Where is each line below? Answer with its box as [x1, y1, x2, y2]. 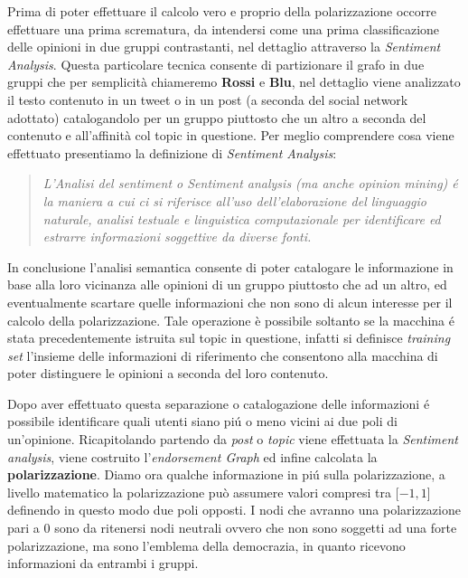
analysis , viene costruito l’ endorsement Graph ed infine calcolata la [7, 447, 378, 466]
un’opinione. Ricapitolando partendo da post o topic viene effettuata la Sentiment [7, 430, 458, 449]
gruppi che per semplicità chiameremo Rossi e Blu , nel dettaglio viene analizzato [7, 72, 461, 91]
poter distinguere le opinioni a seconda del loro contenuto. [7, 364, 329, 383]
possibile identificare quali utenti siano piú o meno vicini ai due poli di [7, 412, 398, 431]
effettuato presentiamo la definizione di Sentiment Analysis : [7, 143, 337, 162]
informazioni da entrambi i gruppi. [7, 554, 199, 573]
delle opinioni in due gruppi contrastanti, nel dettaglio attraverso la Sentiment [7, 37, 441, 56]
